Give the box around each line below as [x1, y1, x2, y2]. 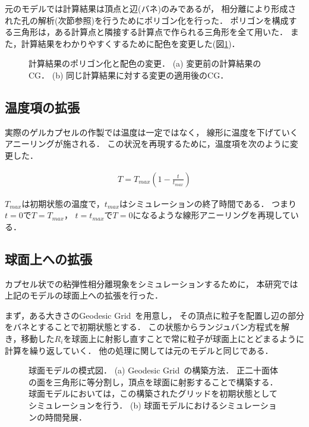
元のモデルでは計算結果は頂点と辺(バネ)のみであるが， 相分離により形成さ [5, 2, 297, 14]
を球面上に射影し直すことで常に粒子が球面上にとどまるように [63, 332, 304, 344]
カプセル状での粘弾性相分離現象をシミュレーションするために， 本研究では [5, 277, 298, 290]
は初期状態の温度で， [21, 197, 105, 209]
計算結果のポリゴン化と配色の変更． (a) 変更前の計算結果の [29, 57, 261, 70]
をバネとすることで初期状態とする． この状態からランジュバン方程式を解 [5, 321, 290, 333]
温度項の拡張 [5, 98, 80, 116]
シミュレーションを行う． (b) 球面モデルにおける [29, 398, 219, 411]
